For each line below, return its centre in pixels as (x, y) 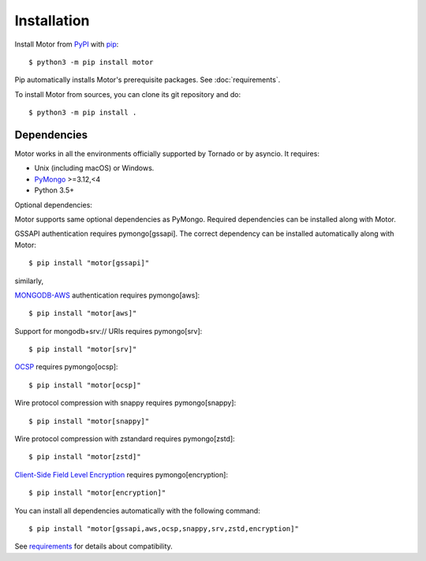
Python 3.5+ (54, 190)
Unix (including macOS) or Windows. (94, 168)
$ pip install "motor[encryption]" (97, 493)
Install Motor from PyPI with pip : (67, 44)
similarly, (29, 281)
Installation (52, 21)
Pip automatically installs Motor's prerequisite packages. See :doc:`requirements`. (148, 80)
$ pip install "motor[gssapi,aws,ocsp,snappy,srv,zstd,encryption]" (164, 529)
